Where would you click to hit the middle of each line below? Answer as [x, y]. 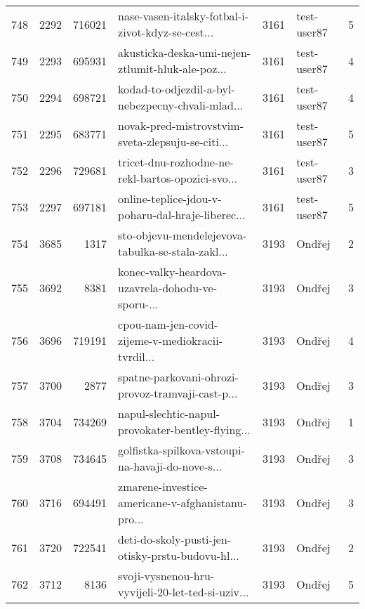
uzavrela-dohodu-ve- [167, 288]
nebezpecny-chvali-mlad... [181, 105]
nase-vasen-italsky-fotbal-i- [184, 16]
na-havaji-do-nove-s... [170, 466]
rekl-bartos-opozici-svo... [178, 178]
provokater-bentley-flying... [184, 430]
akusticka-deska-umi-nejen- [185, 52]
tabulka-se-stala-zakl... [173, 251]
